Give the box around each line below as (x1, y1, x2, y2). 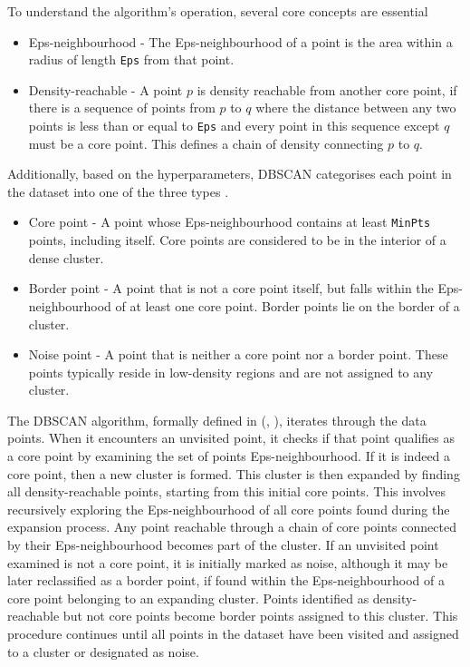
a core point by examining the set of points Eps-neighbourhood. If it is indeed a (7, 446, 451, 466)
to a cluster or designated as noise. (7, 642, 199, 661)
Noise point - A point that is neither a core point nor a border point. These (28, 345, 448, 364)
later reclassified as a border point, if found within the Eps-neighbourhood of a (7, 571, 445, 590)
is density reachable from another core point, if (197, 80, 457, 99)
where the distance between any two (255, 98, 456, 117)
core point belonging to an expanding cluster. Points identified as (7, 588, 369, 607)
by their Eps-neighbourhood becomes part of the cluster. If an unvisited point (7, 535, 439, 554)
